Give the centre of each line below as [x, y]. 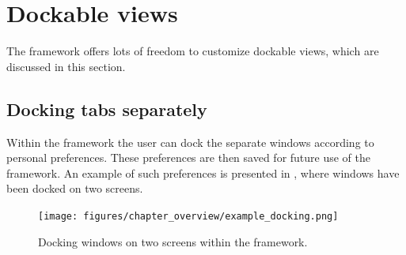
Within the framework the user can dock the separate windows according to [190, 142]
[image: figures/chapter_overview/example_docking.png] [188, 216]
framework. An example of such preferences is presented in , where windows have [203, 172]
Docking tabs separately [107, 109]
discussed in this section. [66, 66]
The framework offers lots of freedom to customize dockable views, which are [193, 51]
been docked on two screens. [75, 188]
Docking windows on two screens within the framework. [173, 241]
